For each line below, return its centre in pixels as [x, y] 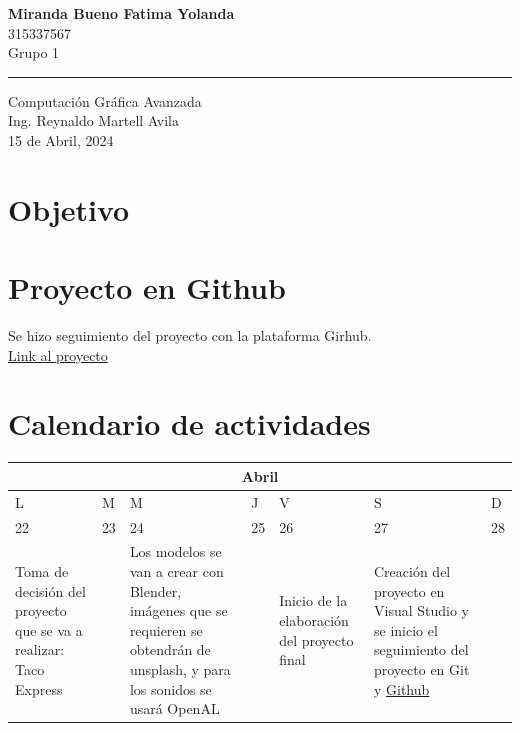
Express [39, 688]
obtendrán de [170, 649]
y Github [401, 688]
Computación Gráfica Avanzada [105, 100]
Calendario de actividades [189, 423]
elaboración [314, 619]
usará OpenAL [174, 708]
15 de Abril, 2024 [61, 139]
